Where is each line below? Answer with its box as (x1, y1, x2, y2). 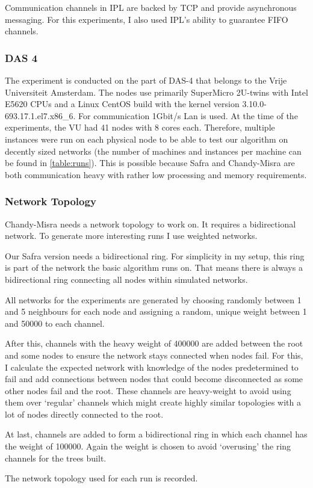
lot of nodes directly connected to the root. (5, 407, 164, 420)
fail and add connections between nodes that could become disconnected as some (5, 372, 303, 385)
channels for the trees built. (5, 451, 107, 464)
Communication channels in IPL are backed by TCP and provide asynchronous (5, 1, 297, 13)
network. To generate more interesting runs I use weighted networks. (5, 229, 258, 242)
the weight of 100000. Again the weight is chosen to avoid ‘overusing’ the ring (5, 440, 291, 452)
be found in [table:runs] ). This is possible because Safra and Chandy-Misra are (5, 156, 295, 169)
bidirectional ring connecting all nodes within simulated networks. (5, 273, 248, 285)
